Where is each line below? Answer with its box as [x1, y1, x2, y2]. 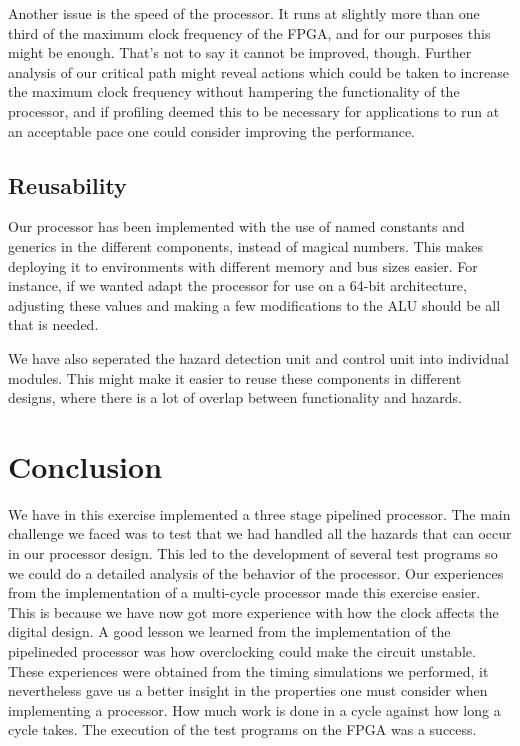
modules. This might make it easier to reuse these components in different [8, 367, 462, 388]
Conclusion [8, 445, 163, 486]
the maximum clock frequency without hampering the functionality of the [8, 81, 460, 102]
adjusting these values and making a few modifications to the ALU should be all [8, 294, 501, 315]
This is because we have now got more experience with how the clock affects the [8, 601, 499, 622]
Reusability [8, 169, 127, 200]
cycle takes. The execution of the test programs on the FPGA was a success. [8, 719, 477, 740]
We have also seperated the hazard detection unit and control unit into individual [8, 347, 509, 368]
